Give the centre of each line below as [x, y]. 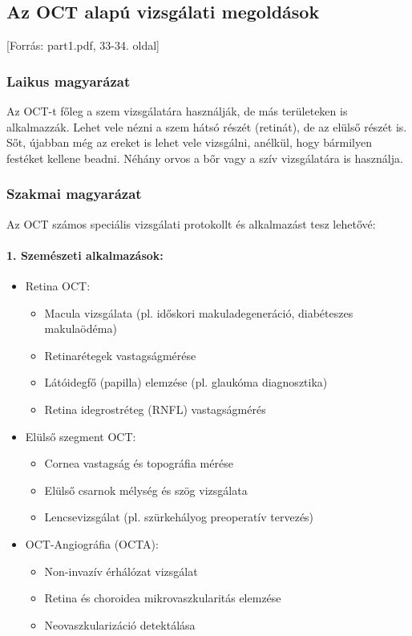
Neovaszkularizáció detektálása [120, 624]
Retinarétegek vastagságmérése [120, 355]
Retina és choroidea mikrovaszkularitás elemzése [163, 598]
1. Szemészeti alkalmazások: [85, 255]
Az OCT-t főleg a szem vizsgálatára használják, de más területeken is [177, 111]
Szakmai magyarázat [74, 194]
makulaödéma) [81, 328]
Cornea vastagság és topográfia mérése [139, 463]
